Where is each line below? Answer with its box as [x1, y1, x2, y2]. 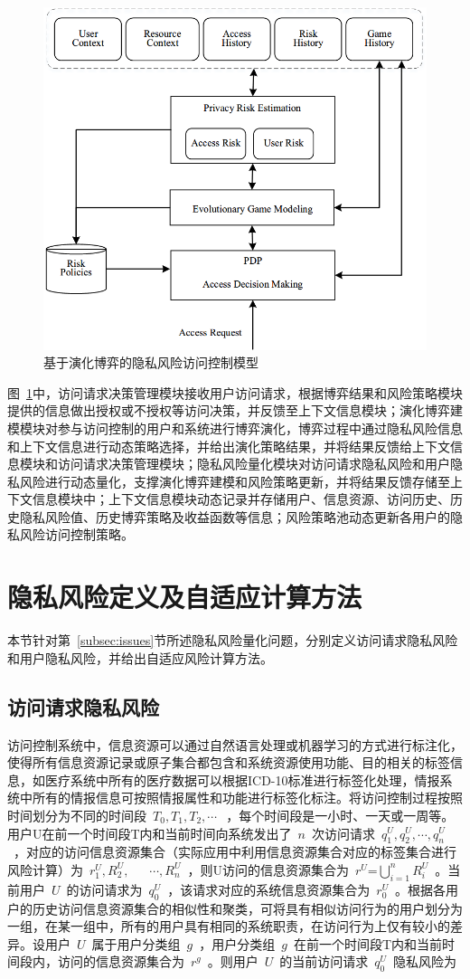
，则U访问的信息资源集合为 [187, 860, 349, 879]
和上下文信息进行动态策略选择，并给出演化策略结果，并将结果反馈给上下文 [7, 436, 450, 455]
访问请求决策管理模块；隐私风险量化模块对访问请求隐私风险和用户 [57, 454, 450, 473]
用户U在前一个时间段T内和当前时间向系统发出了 [7, 823, 292, 842]
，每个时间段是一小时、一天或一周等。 [226, 805, 455, 824]
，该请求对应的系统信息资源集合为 [167, 879, 371, 898]
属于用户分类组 [91, 934, 181, 953]
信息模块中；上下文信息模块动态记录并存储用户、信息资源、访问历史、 [32, 489, 450, 509]
